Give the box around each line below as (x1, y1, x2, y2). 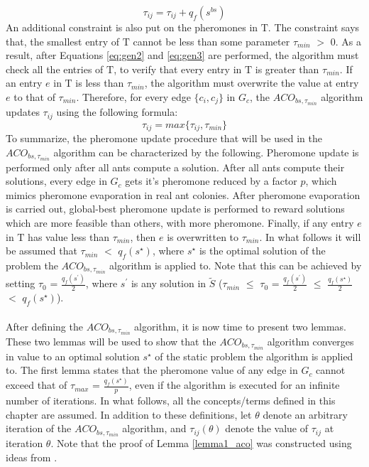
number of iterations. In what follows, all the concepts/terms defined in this (6, 393, 336, 408)
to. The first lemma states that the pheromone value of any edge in (6, 363, 298, 377)
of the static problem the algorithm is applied (155, 348, 353, 363)
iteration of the (6, 421, 72, 436)
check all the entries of (6, 61, 104, 76)
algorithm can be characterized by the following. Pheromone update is (53, 144, 359, 159)
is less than (75, 75, 124, 90)
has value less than (28, 229, 110, 244)
